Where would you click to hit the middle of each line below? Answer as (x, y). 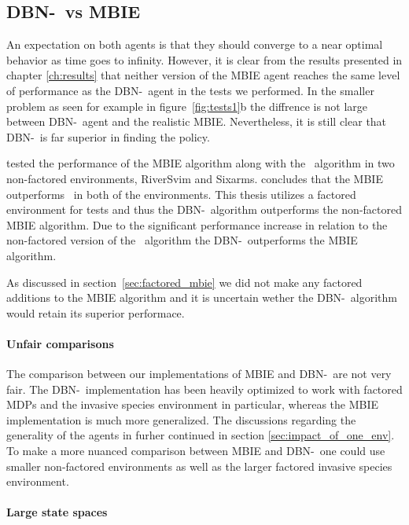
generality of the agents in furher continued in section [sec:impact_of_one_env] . (201, 435)
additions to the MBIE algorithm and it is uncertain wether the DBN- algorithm (202, 297)
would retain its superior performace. (96, 312)
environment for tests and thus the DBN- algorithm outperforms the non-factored (204, 209)
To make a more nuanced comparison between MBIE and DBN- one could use (196, 451)
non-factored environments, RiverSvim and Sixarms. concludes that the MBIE (195, 178)
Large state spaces (57, 512)
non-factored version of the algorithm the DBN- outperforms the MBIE (182, 240)
